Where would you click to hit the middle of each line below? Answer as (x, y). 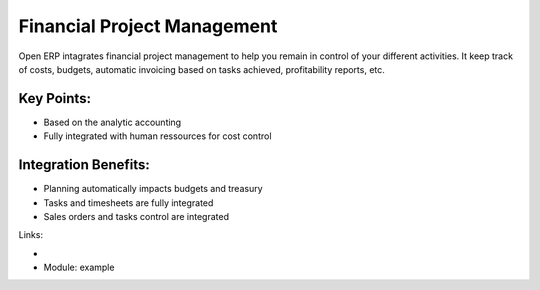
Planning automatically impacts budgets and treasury (153, 189)
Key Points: (55, 98)
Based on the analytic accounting (112, 122)
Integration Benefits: (84, 165)
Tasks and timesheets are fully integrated (128, 202)
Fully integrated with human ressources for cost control (157, 136)
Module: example (79, 267)
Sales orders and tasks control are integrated (136, 216)
